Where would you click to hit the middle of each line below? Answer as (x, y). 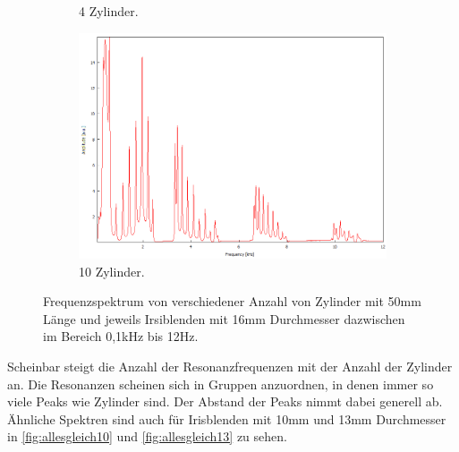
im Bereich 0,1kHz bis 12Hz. (121, 336)
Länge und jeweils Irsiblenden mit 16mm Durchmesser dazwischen (224, 318)
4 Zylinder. (109, 11)
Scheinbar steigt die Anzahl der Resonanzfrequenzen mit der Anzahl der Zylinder (230, 367)
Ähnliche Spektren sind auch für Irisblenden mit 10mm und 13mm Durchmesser (227, 418)
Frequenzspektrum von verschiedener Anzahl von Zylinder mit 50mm (232, 301)
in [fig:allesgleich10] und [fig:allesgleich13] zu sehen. (147, 436)
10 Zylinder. (112, 271)
